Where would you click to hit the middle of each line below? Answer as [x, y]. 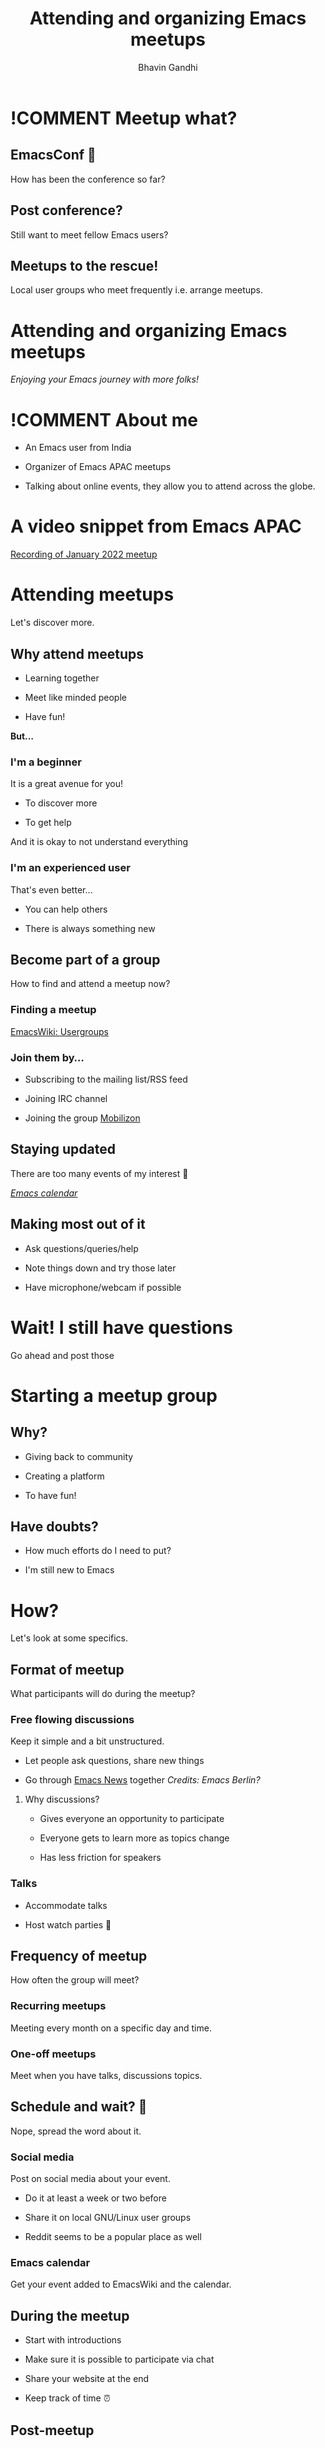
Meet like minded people [75, 697]
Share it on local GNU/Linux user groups [108, 2218]
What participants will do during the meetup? [103, 1694]
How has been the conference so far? [88, 179]
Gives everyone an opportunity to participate [132, 1819]
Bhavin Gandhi [168, 67]
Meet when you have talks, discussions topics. [106, 2076]
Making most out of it [78, 1224]
